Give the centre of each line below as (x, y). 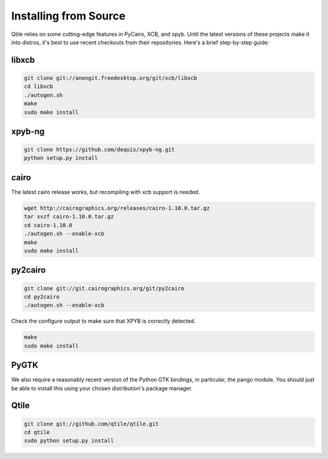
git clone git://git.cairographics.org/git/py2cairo (104, 288)
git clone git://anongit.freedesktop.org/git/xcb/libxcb (111, 78)
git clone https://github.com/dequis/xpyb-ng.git (99, 150)
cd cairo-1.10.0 (48, 225)
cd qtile (37, 432)
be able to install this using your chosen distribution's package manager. (102, 388)
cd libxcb (39, 86)
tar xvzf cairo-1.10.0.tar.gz (69, 217)
